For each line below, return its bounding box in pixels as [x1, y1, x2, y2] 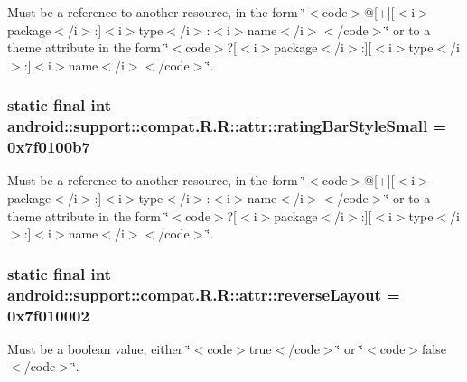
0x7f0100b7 [7, 135, 90, 158]
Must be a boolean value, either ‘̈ [7, 339, 191, 358]
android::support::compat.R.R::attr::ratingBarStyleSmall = [7, 115, 447, 137]
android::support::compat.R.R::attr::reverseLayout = [7, 283, 400, 305]
